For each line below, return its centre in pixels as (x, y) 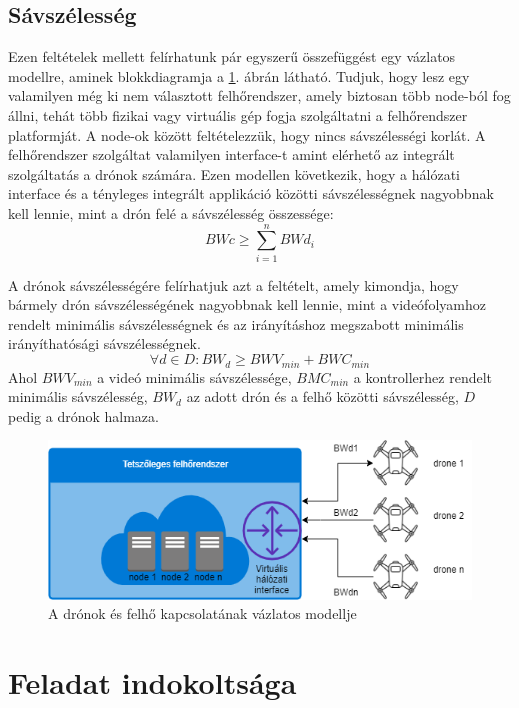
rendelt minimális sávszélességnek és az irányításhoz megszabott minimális (236, 323)
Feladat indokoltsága (152, 682)
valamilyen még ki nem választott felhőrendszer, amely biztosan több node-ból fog (259, 95)
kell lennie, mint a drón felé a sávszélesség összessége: (171, 212)
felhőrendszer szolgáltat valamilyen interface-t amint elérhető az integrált (231, 154)
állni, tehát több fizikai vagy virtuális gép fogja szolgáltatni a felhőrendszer (238, 114)
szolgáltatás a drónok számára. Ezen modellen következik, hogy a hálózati (234, 173)
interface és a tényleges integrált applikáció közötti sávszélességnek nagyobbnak (251, 193)
